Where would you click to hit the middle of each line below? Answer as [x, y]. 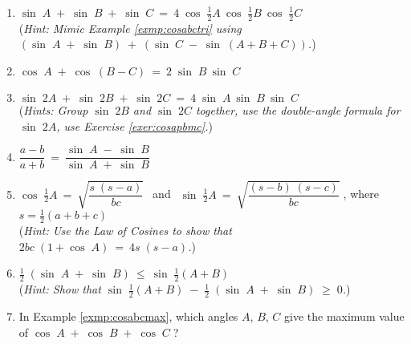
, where [361, 194]
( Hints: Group [53, 110]
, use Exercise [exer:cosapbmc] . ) [134, 125]
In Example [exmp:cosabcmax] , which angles [128, 316]
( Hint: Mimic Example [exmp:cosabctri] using [130, 28]
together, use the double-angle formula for [298, 110]
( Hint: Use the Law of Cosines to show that [125, 231]
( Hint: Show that [60, 289]
